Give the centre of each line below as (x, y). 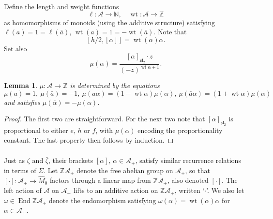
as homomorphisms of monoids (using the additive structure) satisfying (109, 22)
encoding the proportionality (180, 130)
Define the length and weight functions (61, 6)
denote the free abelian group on (125, 170)
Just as (15, 160)
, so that (197, 170)
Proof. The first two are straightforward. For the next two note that (105, 118)
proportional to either (36, 130)
